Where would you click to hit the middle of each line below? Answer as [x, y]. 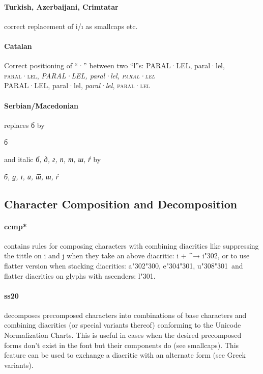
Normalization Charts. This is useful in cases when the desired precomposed [123, 335]
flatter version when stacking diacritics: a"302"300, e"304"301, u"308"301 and [124, 265]
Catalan [18, 46]
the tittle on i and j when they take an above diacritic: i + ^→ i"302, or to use [127, 256]
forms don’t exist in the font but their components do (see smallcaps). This [122, 345]
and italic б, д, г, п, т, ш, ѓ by [53, 159]
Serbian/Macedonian [41, 105]
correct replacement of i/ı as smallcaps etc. [71, 26]
